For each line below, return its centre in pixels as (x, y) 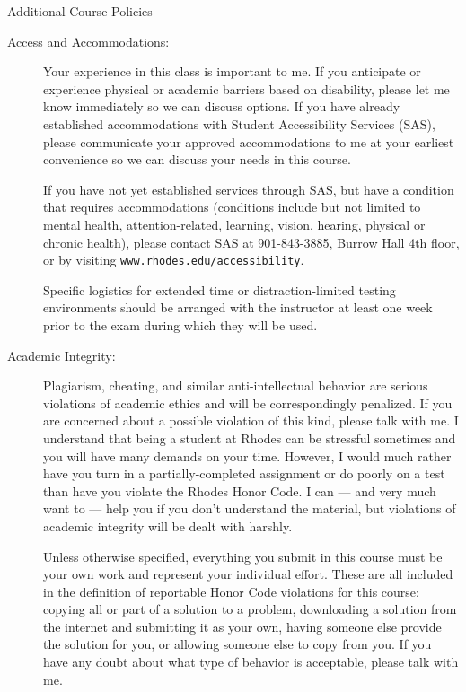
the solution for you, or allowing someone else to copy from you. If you (237, 644)
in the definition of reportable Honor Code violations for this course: (231, 591)
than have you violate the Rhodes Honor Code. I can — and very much (240, 491)
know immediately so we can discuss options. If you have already (222, 106)
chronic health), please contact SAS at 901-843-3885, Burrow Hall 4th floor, (251, 242)
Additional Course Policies (80, 11)
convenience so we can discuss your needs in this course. (197, 159)
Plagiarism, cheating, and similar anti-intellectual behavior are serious (236, 385)
